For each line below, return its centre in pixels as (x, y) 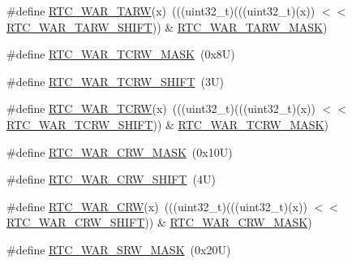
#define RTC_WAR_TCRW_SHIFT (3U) (115, 81)
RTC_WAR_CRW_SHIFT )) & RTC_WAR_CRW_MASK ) (159, 222)
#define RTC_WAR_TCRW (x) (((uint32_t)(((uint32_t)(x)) (161, 108)
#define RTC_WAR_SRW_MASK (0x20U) (119, 249)
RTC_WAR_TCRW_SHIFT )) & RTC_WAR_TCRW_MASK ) (167, 124)
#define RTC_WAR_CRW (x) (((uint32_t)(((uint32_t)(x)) (157, 206)
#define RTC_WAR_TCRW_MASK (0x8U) (121, 54)
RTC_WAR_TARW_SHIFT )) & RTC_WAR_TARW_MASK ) (167, 26)
